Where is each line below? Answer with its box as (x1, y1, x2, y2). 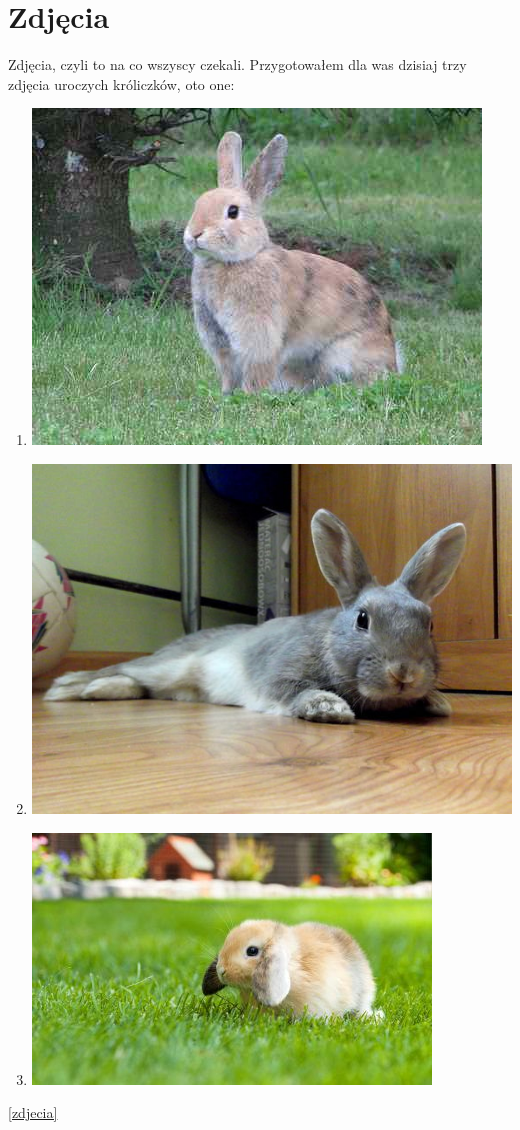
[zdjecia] (8, 1102, 58, 1123)
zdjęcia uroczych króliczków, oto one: (8, 73, 235, 94)
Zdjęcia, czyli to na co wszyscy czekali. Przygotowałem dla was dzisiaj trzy (8, 54, 467, 75)
